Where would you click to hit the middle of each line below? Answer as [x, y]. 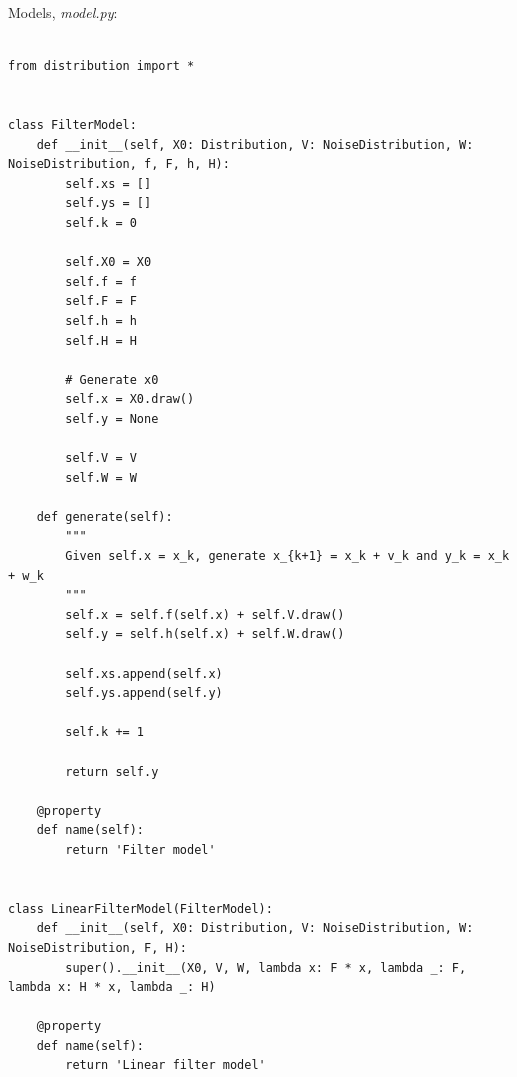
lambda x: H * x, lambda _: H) [112, 987]
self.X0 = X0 [108, 262]
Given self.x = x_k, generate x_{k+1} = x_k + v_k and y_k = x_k [287, 556]
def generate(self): [104, 516]
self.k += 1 [105, 732]
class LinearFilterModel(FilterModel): [140, 908]
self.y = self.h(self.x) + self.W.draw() [205, 634]
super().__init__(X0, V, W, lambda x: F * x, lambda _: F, [266, 967]
